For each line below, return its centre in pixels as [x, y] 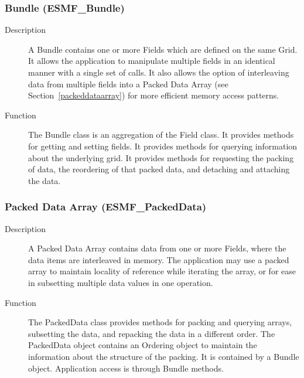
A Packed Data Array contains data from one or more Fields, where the [157, 248]
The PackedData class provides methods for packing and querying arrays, [160, 322]
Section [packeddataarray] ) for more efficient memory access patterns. [154, 95]
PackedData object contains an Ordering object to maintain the [143, 345]
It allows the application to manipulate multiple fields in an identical [152, 61]
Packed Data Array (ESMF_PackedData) [106, 207]
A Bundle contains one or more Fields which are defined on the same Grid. [163, 49]
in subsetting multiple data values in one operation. [121, 282]
